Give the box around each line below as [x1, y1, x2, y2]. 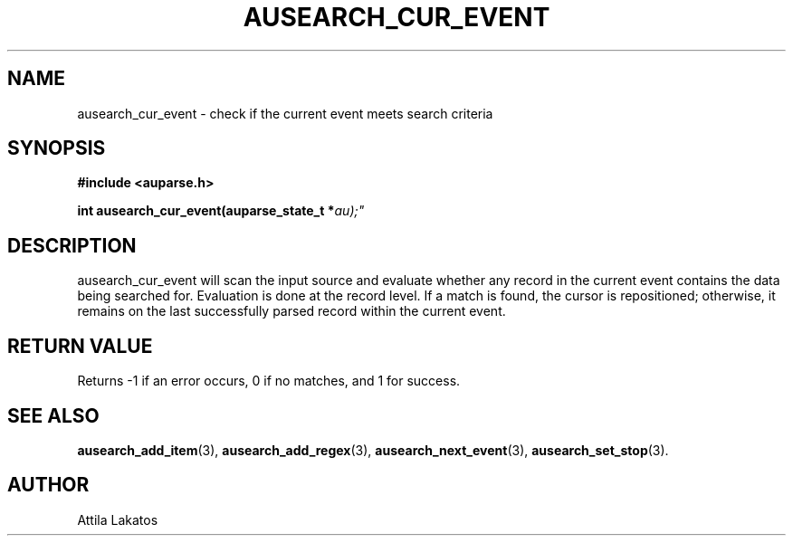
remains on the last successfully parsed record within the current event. [77, 303, 506, 319]
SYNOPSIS [7, 137, 106, 160]
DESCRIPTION [7, 233, 137, 257]
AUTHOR [7, 473, 90, 497]
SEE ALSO [7, 404, 100, 427]
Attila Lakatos [77, 511, 158, 528]
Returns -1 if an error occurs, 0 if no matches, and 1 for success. [77, 373, 461, 389]
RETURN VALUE [7, 334, 153, 357]
